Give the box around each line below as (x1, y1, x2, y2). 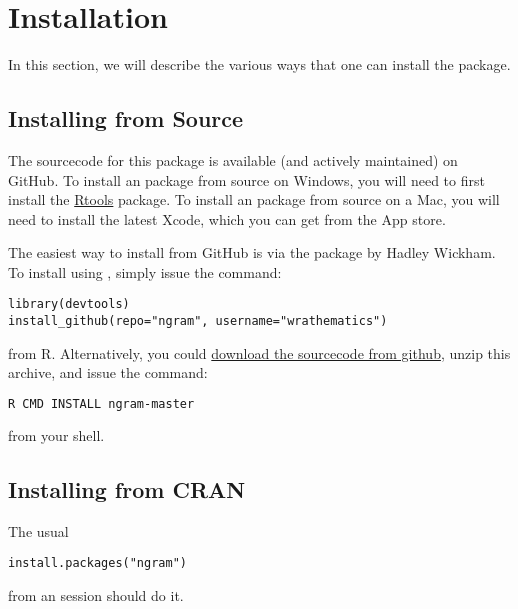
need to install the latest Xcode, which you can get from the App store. (8, 208, 446, 229)
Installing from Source (8, 103, 244, 134)
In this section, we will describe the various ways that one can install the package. (8, 54, 511, 75)
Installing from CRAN (8, 473, 246, 504)
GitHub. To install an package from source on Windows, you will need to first (8, 169, 485, 190)
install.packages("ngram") (8, 556, 187, 571)
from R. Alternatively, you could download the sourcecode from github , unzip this (8, 342, 511, 363)
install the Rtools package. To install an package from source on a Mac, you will (8, 189, 500, 210)
